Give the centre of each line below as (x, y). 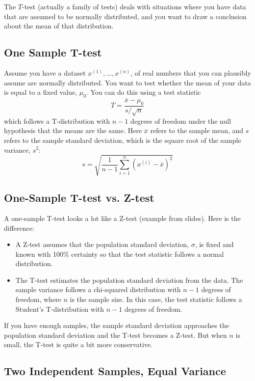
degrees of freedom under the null (181, 121)
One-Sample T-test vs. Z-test (79, 198)
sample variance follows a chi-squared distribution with (98, 289)
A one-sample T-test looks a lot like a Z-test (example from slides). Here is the (122, 218)
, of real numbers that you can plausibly (191, 72)
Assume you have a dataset (45, 72)
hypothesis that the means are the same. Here (73, 130)
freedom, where (38, 299)
